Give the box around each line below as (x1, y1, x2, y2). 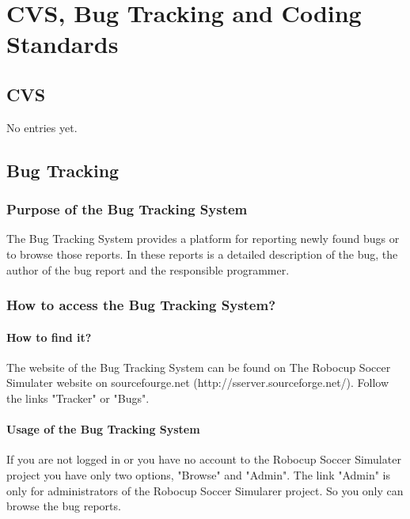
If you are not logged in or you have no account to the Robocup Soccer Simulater (6, 451, 401, 468)
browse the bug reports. (6, 498, 121, 514)
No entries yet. (6, 119, 78, 135)
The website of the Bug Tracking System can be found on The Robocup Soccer (6, 358, 391, 375)
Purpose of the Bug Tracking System (6, 199, 248, 219)
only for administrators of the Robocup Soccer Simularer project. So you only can (6, 482, 404, 498)
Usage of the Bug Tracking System (6, 421, 200, 438)
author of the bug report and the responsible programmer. (6, 261, 290, 278)
